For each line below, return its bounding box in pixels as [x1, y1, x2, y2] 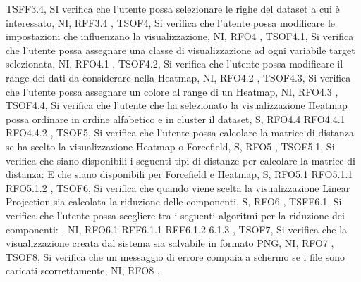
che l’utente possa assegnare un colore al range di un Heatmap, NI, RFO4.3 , [6, 84, 338, 98]
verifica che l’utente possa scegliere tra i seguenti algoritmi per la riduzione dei [6, 207, 345, 222]
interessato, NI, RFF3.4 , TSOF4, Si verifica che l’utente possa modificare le [6, 15, 336, 30]
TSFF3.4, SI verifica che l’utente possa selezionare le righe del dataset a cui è [6, 1, 340, 15]
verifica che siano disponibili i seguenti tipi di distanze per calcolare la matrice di [6, 153, 355, 167]
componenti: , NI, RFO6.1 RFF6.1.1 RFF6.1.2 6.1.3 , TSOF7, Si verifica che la [6, 222, 348, 236]
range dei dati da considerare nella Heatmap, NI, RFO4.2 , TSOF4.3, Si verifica [6, 70, 351, 84]
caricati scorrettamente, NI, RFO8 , [6, 263, 160, 278]
